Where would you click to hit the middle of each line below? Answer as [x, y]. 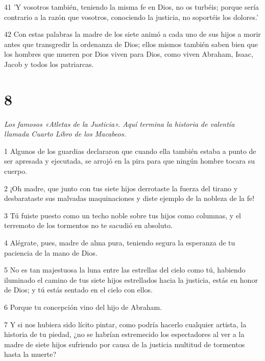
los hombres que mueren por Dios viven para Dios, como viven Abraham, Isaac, [129, 54]
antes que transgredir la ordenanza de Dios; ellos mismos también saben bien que [131, 44]
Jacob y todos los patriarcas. [49, 64]
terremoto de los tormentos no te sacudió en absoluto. [88, 225]
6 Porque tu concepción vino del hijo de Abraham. [83, 307]
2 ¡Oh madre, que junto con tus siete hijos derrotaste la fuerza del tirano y [121, 188]
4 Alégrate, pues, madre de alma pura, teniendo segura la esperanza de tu [120, 243]
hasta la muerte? [30, 354]
